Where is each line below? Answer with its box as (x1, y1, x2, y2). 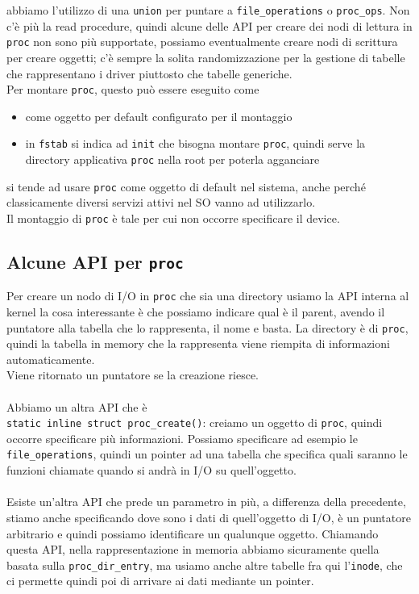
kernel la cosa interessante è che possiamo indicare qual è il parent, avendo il (6, 303, 385, 320)
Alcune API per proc (6, 249, 184, 274)
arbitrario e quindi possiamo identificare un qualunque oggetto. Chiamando (6, 525, 379, 542)
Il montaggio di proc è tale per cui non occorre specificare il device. (6, 209, 340, 226)
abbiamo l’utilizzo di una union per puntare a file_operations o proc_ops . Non (6, 2, 410, 18)
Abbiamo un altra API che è (6, 398, 147, 415)
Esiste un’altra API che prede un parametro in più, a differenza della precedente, (6, 493, 406, 510)
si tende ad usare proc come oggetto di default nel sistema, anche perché (6, 178, 366, 195)
